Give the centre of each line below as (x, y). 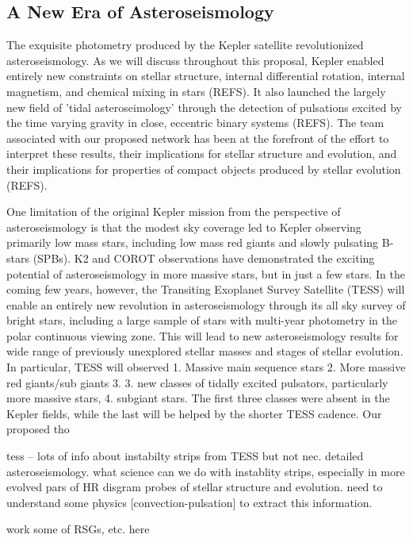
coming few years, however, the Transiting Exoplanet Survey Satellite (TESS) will (206, 289)
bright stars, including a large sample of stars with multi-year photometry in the (202, 320)
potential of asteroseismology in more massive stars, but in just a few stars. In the (206, 273)
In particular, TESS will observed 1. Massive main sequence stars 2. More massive (206, 367)
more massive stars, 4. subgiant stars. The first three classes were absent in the (198, 398)
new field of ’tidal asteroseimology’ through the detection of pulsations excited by (204, 107)
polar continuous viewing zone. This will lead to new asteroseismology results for (203, 335)
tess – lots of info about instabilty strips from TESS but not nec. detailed (185, 456)
